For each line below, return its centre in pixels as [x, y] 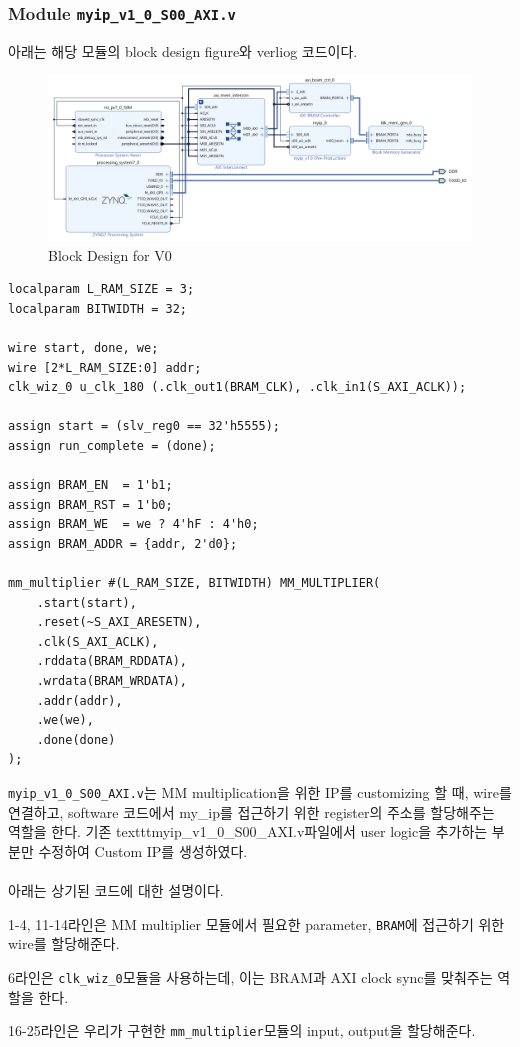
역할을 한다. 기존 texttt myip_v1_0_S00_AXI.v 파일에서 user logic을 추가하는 [248, 831]
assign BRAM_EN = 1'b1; [90, 485]
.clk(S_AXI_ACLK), [97, 641]
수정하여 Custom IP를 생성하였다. [143, 850]
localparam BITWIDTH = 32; [97, 308]
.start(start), [86, 602]
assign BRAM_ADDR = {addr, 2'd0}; [123, 543]
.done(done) [76, 739]
